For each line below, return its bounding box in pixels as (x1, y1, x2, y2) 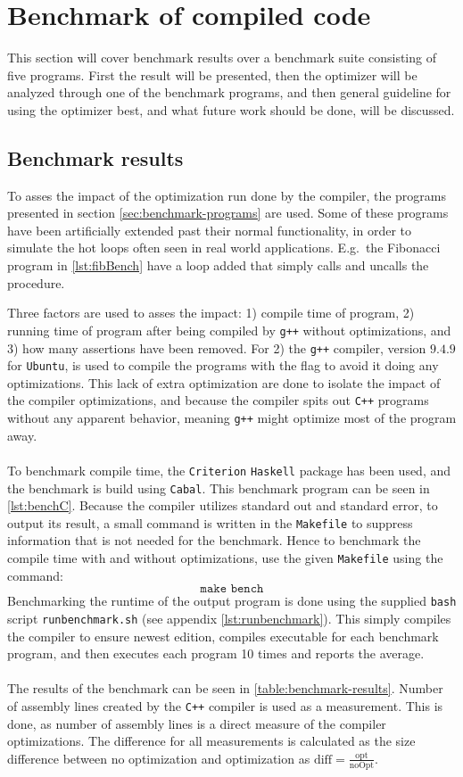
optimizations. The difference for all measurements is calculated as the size (7, 732, 416, 750)
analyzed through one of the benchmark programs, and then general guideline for (7, 83, 451, 102)
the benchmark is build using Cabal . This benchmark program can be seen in (7, 478, 430, 497)
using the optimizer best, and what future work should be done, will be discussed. (7, 100, 455, 119)
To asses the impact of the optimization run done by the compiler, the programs (7, 186, 447, 204)
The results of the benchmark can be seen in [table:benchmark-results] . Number (7, 679, 443, 698)
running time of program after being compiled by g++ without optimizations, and (7, 320, 451, 339)
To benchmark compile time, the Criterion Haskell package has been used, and (7, 460, 451, 479)
